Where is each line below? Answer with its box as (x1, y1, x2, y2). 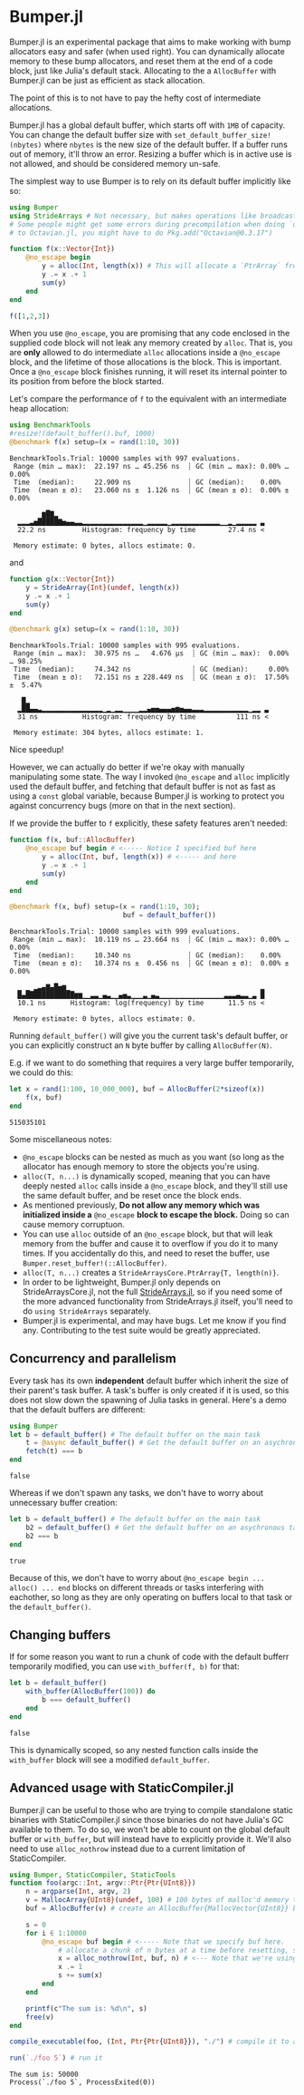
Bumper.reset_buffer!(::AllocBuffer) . (22, 1257, 167, 1268)
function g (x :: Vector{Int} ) (9, 575, 116, 584)
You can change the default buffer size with (9, 129, 172, 140)
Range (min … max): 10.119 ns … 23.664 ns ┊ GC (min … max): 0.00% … (13, 936, 290, 945)
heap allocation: (9, 403, 70, 414)
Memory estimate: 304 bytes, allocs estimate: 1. (13, 728, 204, 738)
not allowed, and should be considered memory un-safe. (9, 158, 221, 169)
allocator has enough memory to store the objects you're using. (22, 1160, 260, 1171)
